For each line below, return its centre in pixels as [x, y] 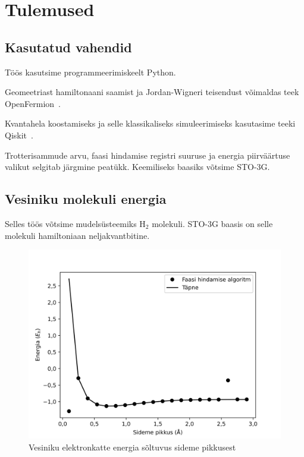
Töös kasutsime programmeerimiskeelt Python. [90, 72]
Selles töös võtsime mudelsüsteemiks [71, 223]
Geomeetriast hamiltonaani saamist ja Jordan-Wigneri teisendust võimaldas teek [152, 92]
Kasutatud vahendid [68, 47]
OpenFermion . [33, 103]
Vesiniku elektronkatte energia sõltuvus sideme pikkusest [132, 447]
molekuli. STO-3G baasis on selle [212, 223]
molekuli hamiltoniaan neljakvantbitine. [77, 235]
